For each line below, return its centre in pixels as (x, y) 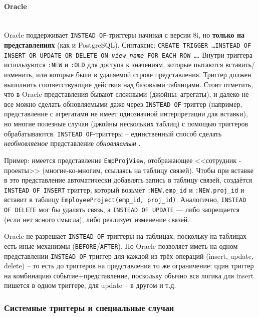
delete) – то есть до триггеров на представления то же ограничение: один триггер (129, 266)
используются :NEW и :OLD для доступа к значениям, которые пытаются (114, 64)
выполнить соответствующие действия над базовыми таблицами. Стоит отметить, (129, 84)
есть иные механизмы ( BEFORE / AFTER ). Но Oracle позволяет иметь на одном (121, 246)
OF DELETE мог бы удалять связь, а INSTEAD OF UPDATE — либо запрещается (122, 209)
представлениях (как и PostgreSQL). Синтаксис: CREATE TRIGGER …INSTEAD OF (128, 45)
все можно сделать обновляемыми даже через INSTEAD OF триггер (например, (123, 104)
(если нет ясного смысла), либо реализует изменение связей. (97, 219)
